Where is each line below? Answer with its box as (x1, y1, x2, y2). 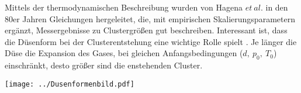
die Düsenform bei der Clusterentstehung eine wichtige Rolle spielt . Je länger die (5, 35, 297, 47)
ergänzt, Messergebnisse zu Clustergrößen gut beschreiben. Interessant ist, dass (5, 24, 288, 36)
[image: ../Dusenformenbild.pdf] (5, 80, 134, 88)
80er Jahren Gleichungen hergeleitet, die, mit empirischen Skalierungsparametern (5, 12, 295, 25)
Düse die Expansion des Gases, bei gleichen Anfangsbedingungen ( (5, 47, 243, 59)
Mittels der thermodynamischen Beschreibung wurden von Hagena (5, 1, 243, 13)
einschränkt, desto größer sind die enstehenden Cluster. (5, 59, 203, 71)
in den (265, 1, 288, 13)
